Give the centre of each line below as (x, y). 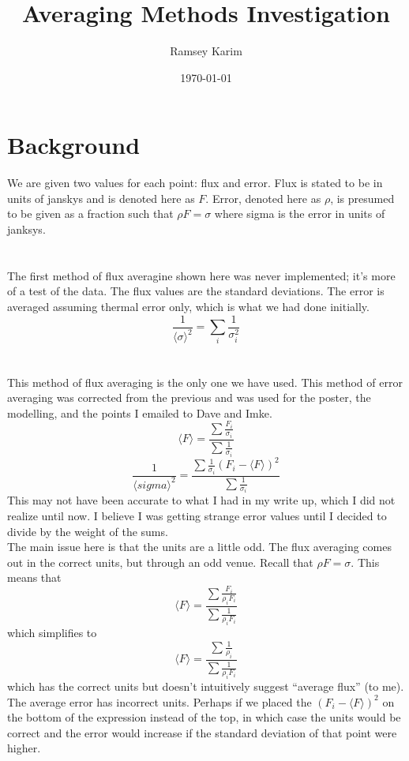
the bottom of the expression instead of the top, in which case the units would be (204, 717)
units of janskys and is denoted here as (101, 198)
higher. (24, 748)
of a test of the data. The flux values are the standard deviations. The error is (196, 291)
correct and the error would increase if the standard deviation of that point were (202, 732)
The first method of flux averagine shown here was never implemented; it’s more (201, 275)
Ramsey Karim (206, 51)
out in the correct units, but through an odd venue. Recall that (160, 562)
